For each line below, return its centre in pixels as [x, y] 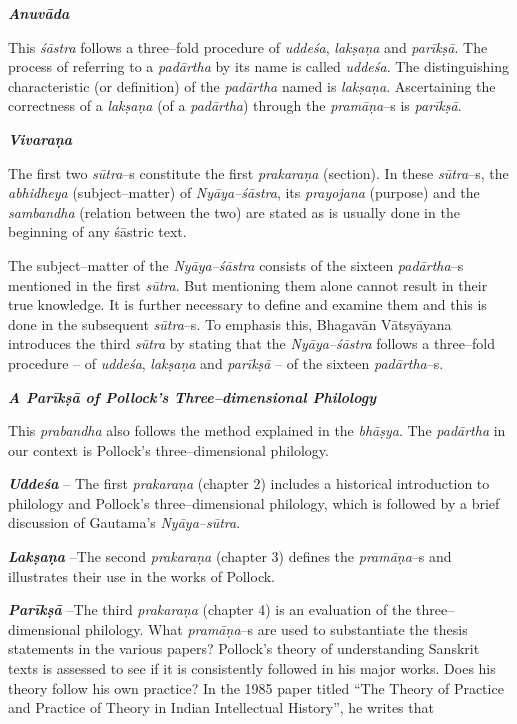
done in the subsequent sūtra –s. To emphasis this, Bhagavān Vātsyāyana [230, 323]
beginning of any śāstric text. [97, 231]
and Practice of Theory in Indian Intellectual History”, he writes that [221, 707]
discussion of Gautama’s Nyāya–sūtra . [124, 522]
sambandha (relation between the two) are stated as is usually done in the [234, 211]
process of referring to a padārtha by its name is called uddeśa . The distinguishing [258, 66]
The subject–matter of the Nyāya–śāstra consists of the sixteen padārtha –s [236, 264]
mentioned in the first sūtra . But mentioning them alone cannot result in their [248, 284]
